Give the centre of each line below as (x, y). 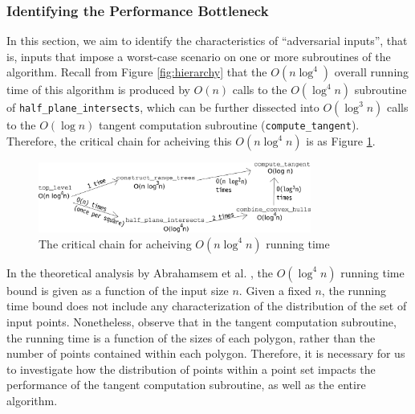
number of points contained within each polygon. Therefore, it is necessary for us (206, 353)
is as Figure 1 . (341, 141)
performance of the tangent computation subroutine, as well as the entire (186, 385)
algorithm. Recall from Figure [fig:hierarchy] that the (137, 72)
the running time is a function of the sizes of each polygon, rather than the (191, 337)
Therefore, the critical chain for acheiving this (119, 141)
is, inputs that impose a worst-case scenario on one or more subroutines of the (199, 56)
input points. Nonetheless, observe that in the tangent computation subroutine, (201, 321)
